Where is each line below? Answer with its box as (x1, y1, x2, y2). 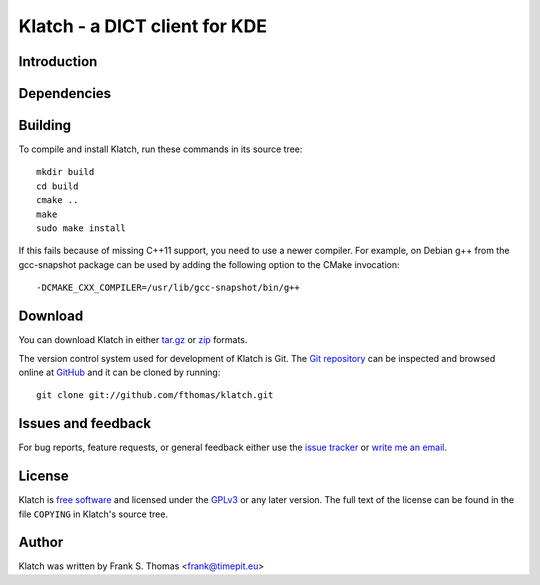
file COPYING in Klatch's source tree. (18, 508, 169, 520)
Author (18, 534, 64, 551)
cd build (36, 180, 79, 192)
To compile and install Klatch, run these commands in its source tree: (18, 143, 303, 155)
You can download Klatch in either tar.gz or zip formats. (18, 334, 248, 346)
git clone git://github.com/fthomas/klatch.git (36, 390, 274, 401)
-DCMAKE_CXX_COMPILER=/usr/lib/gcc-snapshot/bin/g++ (36, 282, 300, 294)
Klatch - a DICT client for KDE (18, 15, 267, 37)
